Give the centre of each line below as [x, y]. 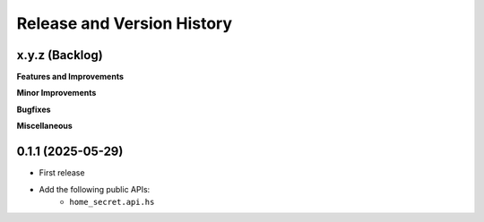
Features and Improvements [70, 77]
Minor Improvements [56, 93]
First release [62, 173]
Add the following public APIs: [95, 189]
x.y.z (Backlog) [60, 55]
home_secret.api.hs [112, 202]
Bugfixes [34, 109]
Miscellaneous [45, 126]
